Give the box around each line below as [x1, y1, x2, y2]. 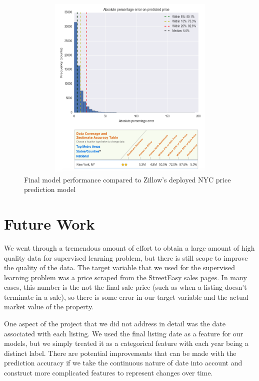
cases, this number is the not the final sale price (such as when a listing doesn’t [4, 282, 247, 292]
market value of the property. [4, 301, 94, 312]
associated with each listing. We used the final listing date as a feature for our [4, 328, 243, 338]
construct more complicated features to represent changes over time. [4, 367, 213, 378]
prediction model [24, 184, 76, 195]
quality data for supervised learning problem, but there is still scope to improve [4, 252, 248, 263]
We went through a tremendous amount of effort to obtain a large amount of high [4, 242, 255, 253]
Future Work [4, 213, 95, 234]
